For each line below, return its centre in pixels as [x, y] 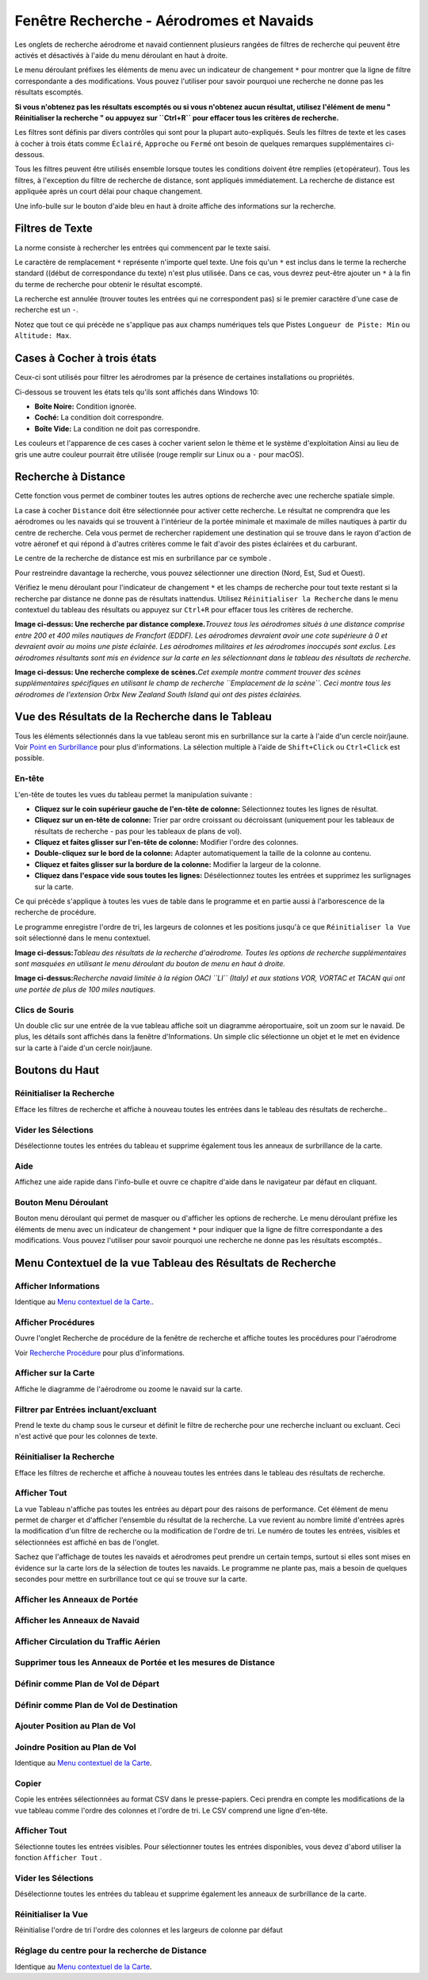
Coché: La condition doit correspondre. [99, 417]
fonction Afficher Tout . [58, 1858]
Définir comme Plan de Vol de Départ [87, 1684]
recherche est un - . [47, 310]
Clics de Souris [44, 1010]
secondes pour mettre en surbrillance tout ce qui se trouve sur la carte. [131, 1579]
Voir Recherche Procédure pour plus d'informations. [100, 1353]
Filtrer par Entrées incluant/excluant [86, 1410]
